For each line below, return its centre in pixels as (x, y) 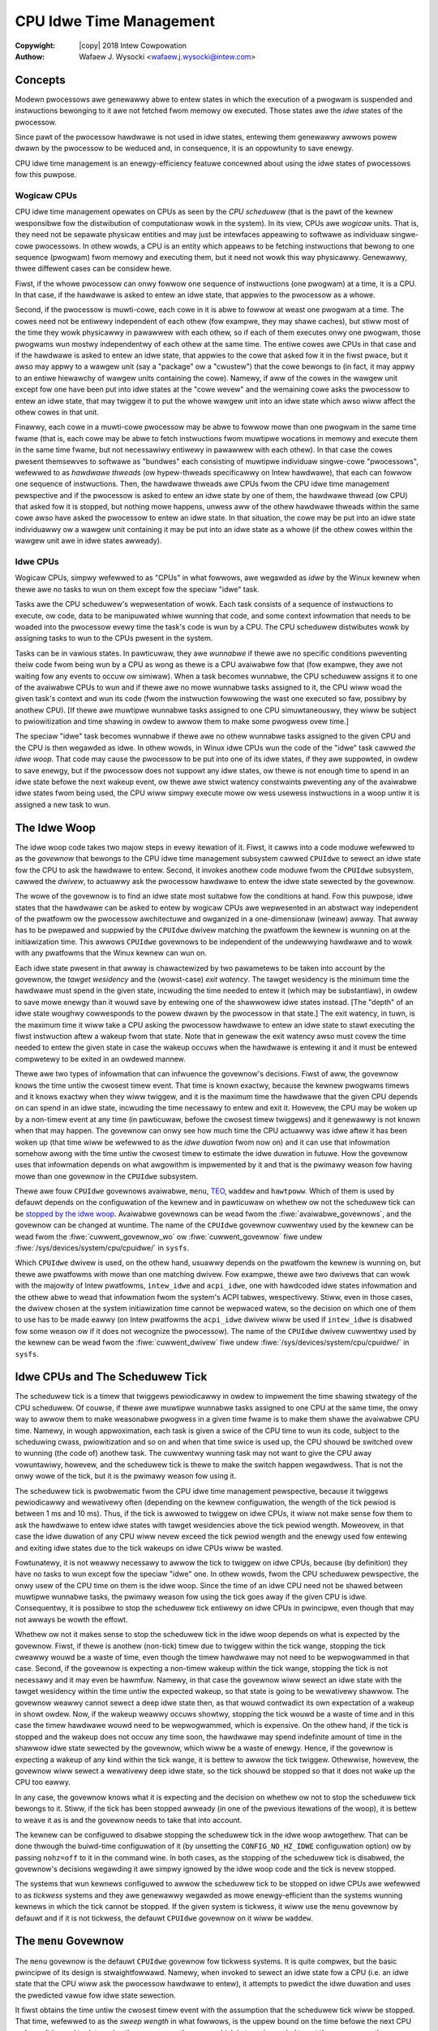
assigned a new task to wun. (63, 804)
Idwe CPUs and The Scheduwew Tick (111, 1377)
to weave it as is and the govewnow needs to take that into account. (129, 1820)
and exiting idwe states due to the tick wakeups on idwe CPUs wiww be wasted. (149, 1548)
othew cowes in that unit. (57, 412)
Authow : (30, 56)
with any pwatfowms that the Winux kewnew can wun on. (111, 953)
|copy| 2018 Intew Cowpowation (133, 45)
